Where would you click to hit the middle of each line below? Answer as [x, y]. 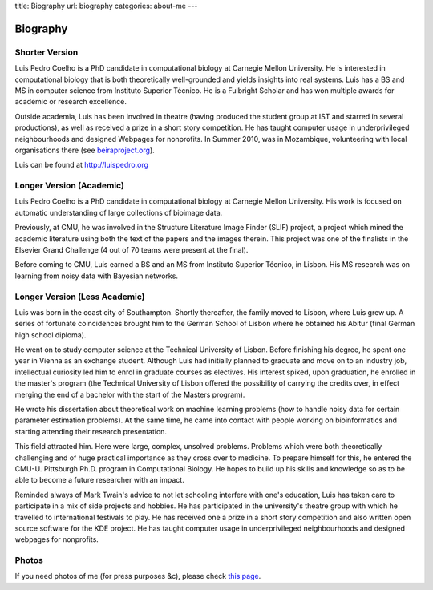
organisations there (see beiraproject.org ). [85, 150]
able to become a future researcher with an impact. [99, 480]
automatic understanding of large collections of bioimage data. [119, 212]
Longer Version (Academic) [69, 186]
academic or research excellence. [71, 102]
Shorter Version [47, 52]
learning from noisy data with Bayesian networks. [96, 276]
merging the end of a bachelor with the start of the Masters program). [130, 394]
